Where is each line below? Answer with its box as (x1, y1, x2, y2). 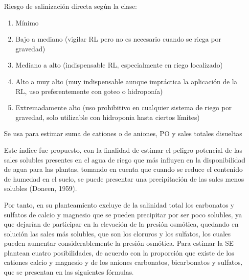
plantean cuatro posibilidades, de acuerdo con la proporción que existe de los (4, 247, 234, 257)
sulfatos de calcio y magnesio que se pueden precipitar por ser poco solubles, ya (4, 209, 242, 219)
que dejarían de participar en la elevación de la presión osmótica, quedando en (4, 219, 239, 229)
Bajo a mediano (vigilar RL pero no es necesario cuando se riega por (15, 34, 222, 44)
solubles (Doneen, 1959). (4, 183, 77, 193)
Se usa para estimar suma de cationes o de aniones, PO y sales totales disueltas (4, 128, 242, 139)
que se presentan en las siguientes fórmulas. (4, 267, 134, 277)
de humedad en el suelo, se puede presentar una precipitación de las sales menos (4, 173, 244, 184)
